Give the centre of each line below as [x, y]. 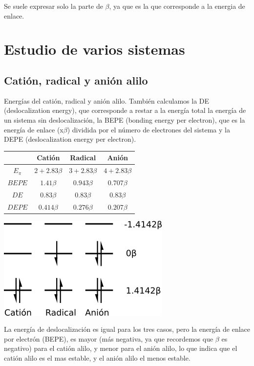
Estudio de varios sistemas [95, 49]
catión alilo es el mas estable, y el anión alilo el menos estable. [97, 358]
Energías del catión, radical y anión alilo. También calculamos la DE [107, 100]
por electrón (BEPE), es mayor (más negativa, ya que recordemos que [109, 338]
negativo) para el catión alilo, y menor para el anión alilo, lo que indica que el [121, 348]
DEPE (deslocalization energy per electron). [70, 139]
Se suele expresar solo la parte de [53, 6]
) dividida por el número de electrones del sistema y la [148, 129]
